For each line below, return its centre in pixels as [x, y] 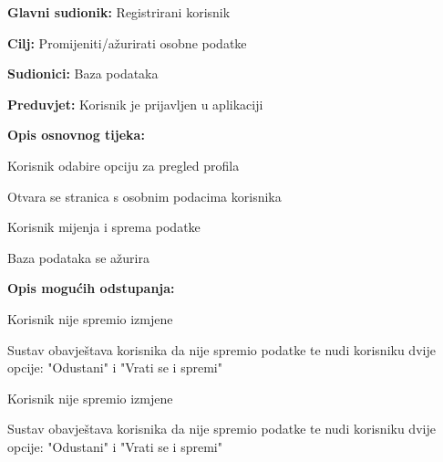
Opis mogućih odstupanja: [91, 288]
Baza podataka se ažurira [78, 257]
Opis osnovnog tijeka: [76, 135]
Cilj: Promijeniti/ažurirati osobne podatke [127, 42]
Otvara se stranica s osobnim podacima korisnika [144, 196]
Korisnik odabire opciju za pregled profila [124, 165]
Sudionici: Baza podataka [83, 73]
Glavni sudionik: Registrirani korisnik [119, 12]
